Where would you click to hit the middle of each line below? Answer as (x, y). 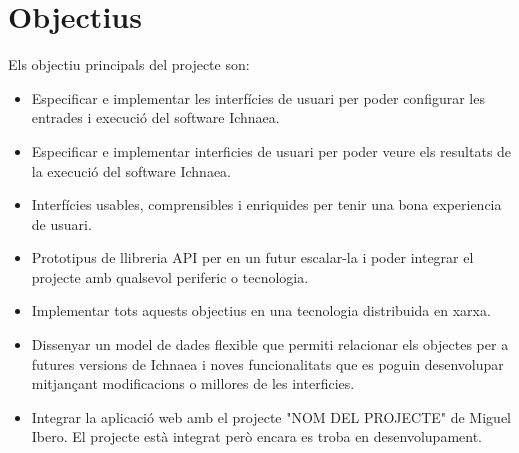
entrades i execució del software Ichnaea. (155, 117)
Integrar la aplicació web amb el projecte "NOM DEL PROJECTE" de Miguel (271, 416)
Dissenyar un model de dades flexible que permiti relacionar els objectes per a (270, 344)
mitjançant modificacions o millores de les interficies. (193, 383)
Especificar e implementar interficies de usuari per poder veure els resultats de (271, 150)
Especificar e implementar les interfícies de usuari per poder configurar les (258, 97)
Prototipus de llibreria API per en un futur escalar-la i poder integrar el (252, 257)
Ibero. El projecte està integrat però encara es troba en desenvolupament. (256, 436)
